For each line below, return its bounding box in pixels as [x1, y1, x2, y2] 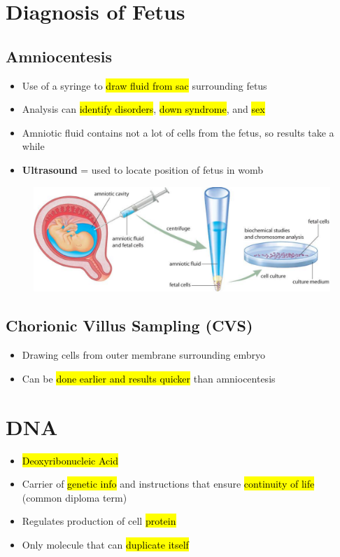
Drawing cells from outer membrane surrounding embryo [22, 348, 265, 362]
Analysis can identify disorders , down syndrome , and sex [22, 102, 265, 116]
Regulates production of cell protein [22, 514, 176, 528]
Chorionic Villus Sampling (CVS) [6, 315, 253, 336]
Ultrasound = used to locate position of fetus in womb [22, 162, 264, 177]
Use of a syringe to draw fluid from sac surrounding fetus [22, 78, 267, 92]
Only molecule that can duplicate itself [22, 537, 189, 551]
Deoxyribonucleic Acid [22, 453, 118, 467]
